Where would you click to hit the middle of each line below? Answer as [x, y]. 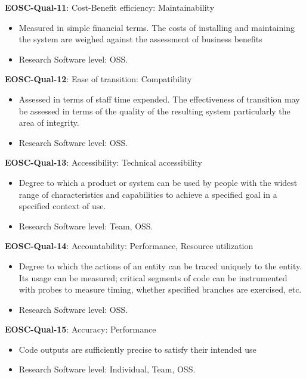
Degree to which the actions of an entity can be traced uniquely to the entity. [160, 265]
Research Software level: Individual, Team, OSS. [107, 369]
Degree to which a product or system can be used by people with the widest [158, 182]
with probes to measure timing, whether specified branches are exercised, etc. [160, 289]
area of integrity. [49, 122]
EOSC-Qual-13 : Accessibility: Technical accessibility [103, 162]
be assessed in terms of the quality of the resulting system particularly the [154, 111]
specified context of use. [62, 206]
